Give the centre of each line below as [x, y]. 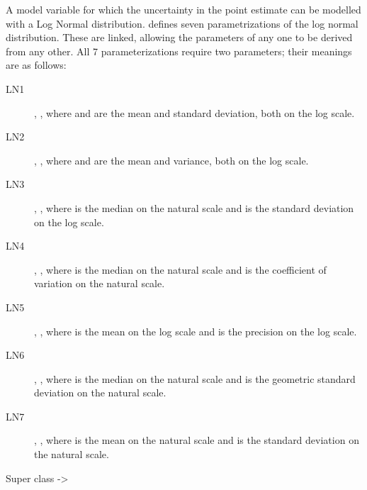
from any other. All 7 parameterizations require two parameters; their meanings [179, 51]
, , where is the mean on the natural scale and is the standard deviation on [197, 440]
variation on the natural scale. [100, 283]
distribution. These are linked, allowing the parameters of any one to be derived [179, 37]
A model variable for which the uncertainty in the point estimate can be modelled [183, 9]
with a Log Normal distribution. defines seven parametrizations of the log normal [182, 23]
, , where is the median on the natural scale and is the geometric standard [195, 378]
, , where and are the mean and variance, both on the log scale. [171, 160]
